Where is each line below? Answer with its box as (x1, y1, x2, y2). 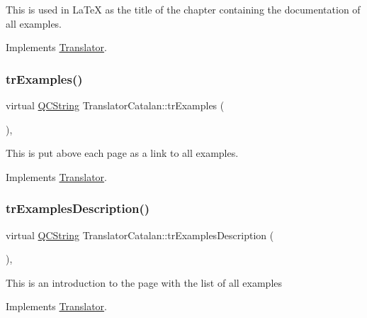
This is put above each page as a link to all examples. (6, 146, 239, 160)
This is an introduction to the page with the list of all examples (6, 275, 283, 290)
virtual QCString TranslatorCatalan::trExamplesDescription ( (6, 227, 274, 242)
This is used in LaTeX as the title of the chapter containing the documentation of (6, 2, 361, 16)
